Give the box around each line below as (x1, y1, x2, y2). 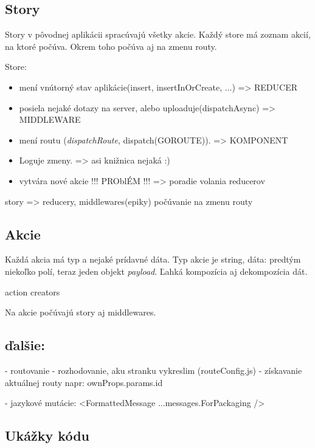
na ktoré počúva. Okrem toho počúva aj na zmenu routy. (5, 40, 217, 52)
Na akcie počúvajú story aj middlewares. (5, 306, 156, 319)
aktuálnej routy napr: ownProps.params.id (5, 376, 163, 388)
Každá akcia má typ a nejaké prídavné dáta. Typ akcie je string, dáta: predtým (5, 253, 301, 266)
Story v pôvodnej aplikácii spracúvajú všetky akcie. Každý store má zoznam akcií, (5, 28, 311, 41)
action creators (5, 285, 60, 298)
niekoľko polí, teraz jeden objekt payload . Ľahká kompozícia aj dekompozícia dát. (5, 264, 308, 277)
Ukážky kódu (5, 426, 89, 445)
